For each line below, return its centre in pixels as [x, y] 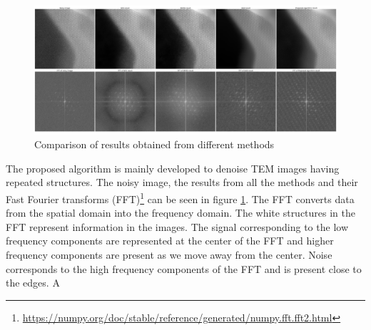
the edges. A [33, 283]
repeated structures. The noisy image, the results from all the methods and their [182, 182]
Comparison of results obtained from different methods [154, 144]
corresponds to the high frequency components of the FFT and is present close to [184, 268]
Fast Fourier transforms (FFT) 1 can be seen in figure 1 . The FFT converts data [180, 197]
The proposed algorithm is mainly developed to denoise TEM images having [173, 168]
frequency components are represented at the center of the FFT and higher [170, 241]
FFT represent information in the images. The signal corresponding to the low [177, 226]
